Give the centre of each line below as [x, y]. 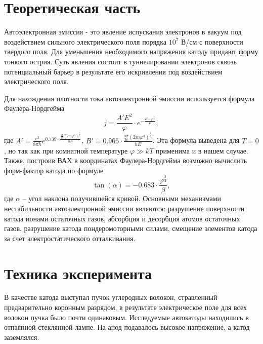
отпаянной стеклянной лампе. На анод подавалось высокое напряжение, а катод [127, 327]
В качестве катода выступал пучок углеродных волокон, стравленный [111, 297]
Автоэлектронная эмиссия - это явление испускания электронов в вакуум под [123, 32]
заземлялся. [22, 337]
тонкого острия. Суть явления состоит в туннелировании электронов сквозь [120, 61]
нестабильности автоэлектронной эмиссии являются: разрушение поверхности [124, 208]
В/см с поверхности [212, 41]
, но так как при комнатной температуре [66, 150]
